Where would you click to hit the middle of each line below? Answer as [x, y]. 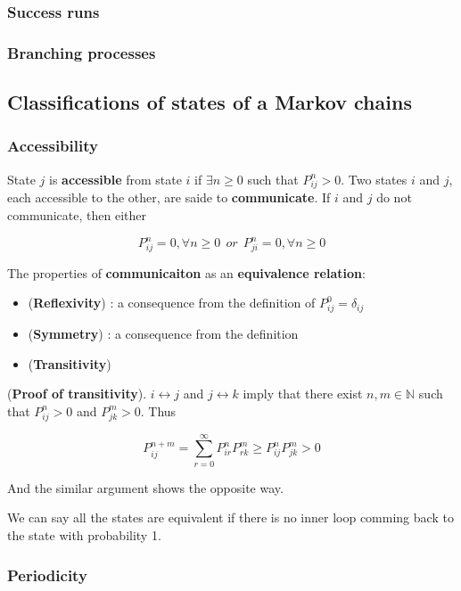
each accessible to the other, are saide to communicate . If [169, 197]
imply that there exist [303, 394]
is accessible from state [115, 179]
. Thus [158, 410]
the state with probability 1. [84, 535]
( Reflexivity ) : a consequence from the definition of [172, 303]
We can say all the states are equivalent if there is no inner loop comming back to [230, 517]
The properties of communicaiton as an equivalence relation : [186, 272]
